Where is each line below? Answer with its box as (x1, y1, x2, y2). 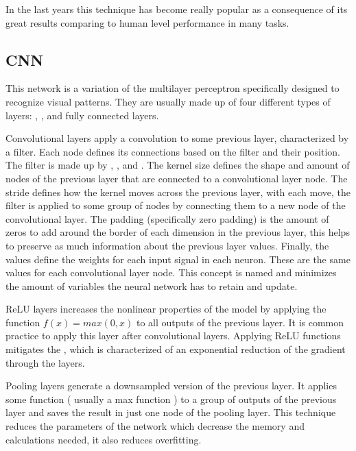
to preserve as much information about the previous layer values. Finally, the (5, 238, 329, 252)
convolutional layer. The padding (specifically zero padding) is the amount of (5, 211, 329, 225)
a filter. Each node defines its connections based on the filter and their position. (5, 144, 340, 158)
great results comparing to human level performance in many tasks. (5, 15, 289, 29)
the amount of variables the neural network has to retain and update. (5, 278, 298, 293)
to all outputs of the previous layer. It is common (136, 315, 344, 329)
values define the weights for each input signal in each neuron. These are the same (5, 252, 351, 266)
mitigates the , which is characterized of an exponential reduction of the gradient (5, 342, 346, 356)
